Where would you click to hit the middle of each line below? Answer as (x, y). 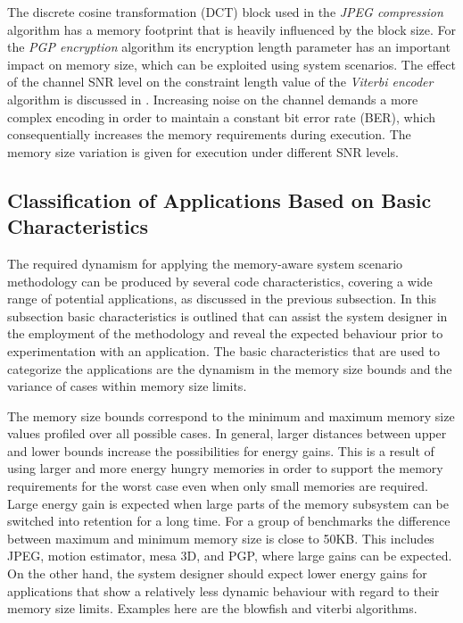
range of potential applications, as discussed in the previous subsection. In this (222, 299)
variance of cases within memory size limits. (127, 386)
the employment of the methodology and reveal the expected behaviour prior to (225, 333)
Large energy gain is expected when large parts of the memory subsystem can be (228, 503)
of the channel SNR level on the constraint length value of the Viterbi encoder (220, 82)
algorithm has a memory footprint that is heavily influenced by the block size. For (232, 29)
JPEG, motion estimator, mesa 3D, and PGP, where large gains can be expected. (230, 556)
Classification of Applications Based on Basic (219, 199)
